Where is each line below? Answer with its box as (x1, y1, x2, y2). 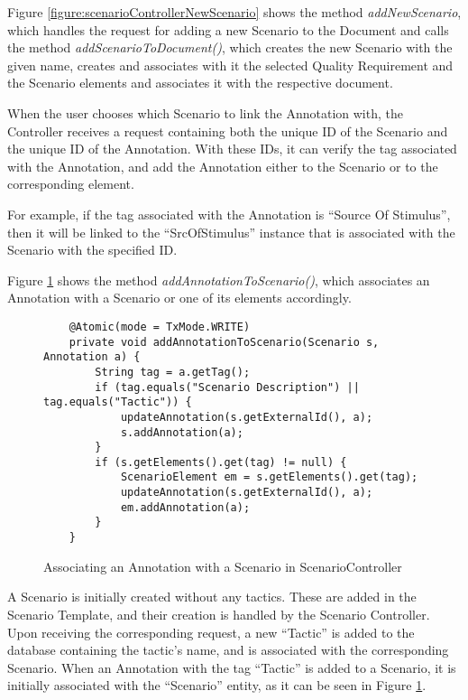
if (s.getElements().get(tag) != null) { (95, 455, 347, 469)
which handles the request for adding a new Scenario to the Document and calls (7, 20, 449, 39)
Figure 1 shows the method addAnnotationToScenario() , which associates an (7, 270, 430, 289)
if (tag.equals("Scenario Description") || (95, 380, 360, 394)
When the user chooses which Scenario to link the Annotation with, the (7, 103, 403, 122)
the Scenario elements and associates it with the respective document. (7, 73, 393, 92)
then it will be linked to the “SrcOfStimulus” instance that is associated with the (7, 222, 455, 241)
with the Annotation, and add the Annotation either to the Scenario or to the (7, 156, 438, 175)
